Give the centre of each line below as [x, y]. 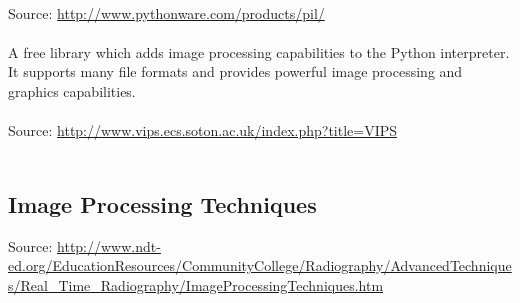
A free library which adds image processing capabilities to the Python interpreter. [259, 51]
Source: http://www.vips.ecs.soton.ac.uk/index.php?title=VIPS [203, 130]
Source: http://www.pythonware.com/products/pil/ [166, 12]
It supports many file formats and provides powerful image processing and [235, 71]
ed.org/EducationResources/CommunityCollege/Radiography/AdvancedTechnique [260, 265]
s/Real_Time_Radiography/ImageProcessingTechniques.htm [196, 284]
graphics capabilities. [72, 90]
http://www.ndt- [109, 245]
